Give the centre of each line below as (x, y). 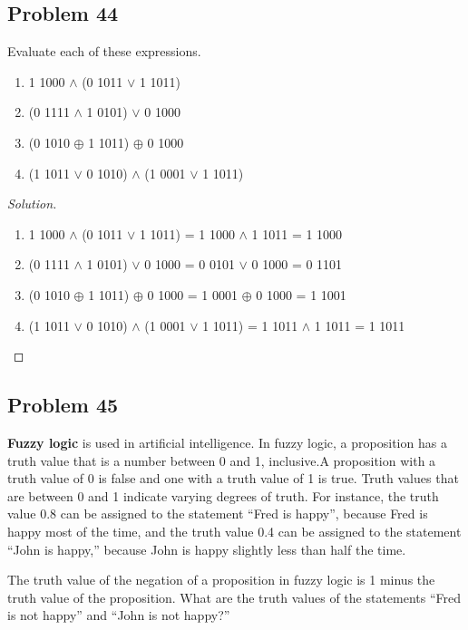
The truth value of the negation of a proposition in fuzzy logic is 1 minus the (221, 580)
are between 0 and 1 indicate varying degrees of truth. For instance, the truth (223, 495)
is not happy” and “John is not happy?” (119, 615)
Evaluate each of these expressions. (104, 51)
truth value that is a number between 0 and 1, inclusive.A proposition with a (222, 460)
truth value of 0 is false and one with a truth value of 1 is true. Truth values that (233, 478)
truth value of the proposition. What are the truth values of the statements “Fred (234, 597)
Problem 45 (63, 405)
